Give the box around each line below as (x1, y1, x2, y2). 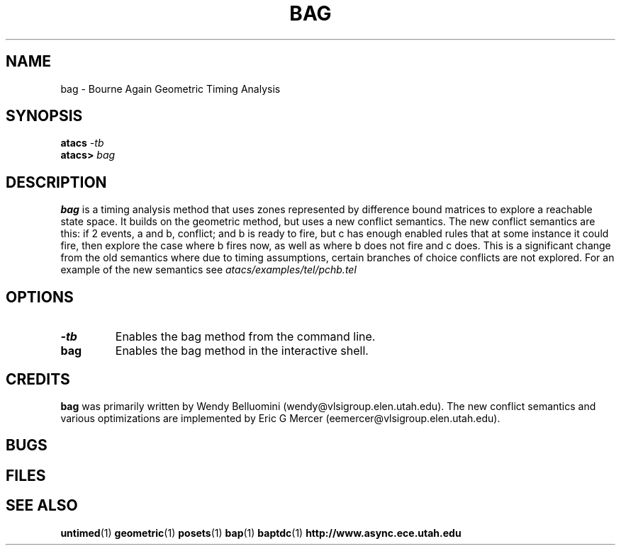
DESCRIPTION (6, 173, 107, 191)
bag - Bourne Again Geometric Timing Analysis (60, 82, 281, 95)
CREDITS (6, 370, 70, 388)
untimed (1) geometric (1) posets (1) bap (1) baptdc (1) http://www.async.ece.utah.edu (60, 526, 461, 539)
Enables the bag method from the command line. (115, 329, 376, 344)
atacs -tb (60, 137, 104, 149)
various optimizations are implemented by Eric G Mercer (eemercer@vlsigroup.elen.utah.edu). (60, 411, 500, 424)
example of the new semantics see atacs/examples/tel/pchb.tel (60, 263, 357, 276)
